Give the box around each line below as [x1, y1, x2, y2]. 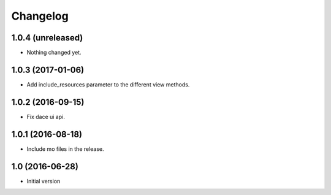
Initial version [26, 177, 61, 185]
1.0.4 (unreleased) [11, 32, 83, 43]
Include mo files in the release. [26, 145, 104, 153]
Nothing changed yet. [26, 49, 82, 56]
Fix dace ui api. [26, 113, 66, 120]
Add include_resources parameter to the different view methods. [26, 80, 190, 88]
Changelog [11, 9, 69, 23]
